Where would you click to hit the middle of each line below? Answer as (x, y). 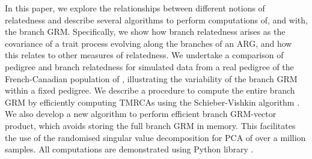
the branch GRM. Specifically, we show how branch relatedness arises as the (145, 31)
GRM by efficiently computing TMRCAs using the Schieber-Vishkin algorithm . (152, 102)
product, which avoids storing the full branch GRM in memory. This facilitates (150, 125)
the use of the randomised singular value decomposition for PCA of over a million (155, 137)
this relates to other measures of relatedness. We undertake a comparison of (144, 55)
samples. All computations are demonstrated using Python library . (129, 149)
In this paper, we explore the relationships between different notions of (135, 8)
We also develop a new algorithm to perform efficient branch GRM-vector (141, 114)
